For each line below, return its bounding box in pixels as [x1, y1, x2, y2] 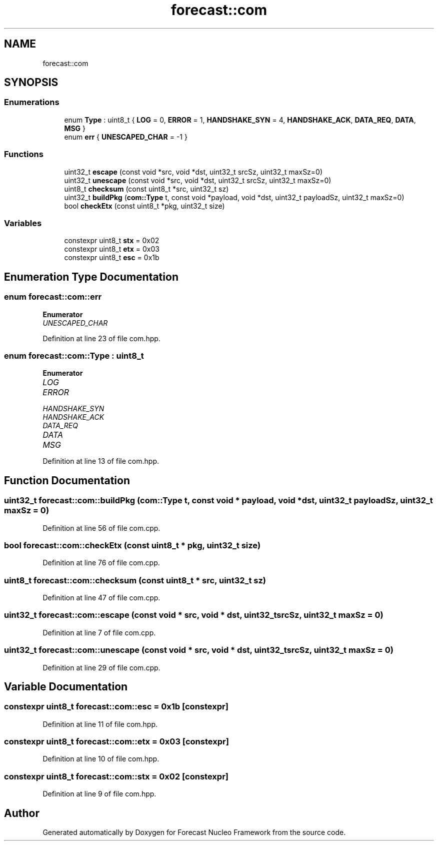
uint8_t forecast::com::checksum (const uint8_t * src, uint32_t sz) [4, 575, 266, 585]
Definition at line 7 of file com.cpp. [42, 628, 156, 637]
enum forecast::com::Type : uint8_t [4, 350, 144, 361]
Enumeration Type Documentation [4, 270, 178, 283]
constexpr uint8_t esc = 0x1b [64, 253, 159, 262]
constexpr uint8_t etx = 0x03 [64, 245, 159, 254]
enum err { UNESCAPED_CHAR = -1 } [64, 132, 187, 141]
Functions [4, 149, 43, 160]
